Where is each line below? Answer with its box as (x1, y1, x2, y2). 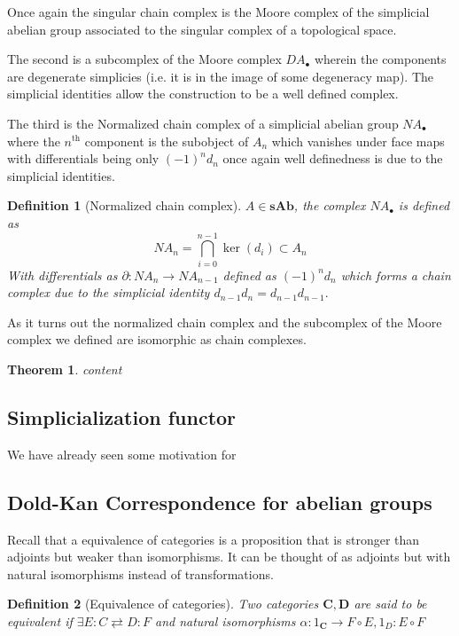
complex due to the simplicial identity (7, 283, 210, 302)
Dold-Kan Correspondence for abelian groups (7, 488, 432, 515)
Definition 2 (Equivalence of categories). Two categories (7, 594, 319, 613)
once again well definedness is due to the (222, 149, 443, 168)
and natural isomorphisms (154, 612, 296, 630)
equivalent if (7, 612, 73, 630)
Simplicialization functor (7, 404, 237, 431)
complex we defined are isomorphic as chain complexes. (7, 330, 307, 349)
